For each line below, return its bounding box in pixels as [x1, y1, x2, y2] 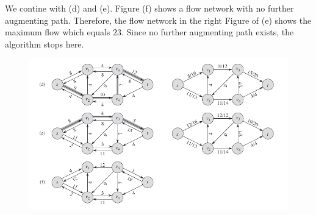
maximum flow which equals [5, 26, 110, 38]
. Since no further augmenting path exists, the [121, 26, 294, 38]
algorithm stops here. [5, 37, 84, 50]
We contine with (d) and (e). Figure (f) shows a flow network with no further [5, 2, 294, 14]
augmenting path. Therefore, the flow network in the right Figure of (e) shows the [5, 13, 312, 26]
